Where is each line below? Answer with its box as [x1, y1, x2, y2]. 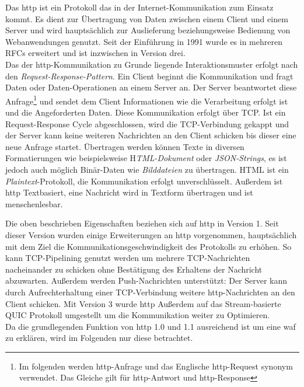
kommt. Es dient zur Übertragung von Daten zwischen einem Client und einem [5, 12, 288, 25]
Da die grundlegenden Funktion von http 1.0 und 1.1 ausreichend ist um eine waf [5, 320, 296, 332]
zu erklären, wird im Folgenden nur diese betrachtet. [5, 332, 193, 344]
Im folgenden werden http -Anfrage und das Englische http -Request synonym [19, 360, 293, 372]
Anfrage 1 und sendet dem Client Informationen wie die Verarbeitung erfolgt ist [5, 93, 288, 107]
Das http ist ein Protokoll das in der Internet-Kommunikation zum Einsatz [5, 1, 274, 13]
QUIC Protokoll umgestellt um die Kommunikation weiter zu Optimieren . [5, 309, 270, 321]
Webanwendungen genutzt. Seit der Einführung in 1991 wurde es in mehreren [5, 35, 282, 47]
